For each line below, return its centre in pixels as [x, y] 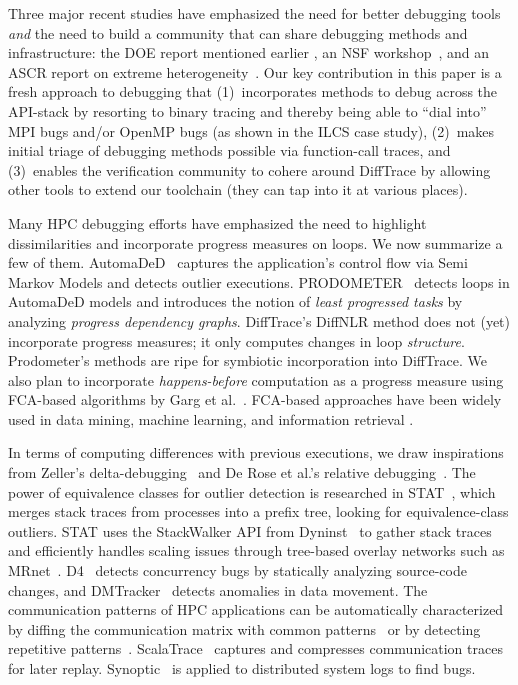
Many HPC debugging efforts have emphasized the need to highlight [217, 222]
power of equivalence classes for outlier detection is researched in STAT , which [252, 491]
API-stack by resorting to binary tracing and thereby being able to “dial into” [247, 110]
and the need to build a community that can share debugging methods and [238, 32]
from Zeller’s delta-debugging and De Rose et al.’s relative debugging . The [242, 472]
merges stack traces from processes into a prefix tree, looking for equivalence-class [258, 511]
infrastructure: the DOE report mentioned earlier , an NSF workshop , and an [249, 52]
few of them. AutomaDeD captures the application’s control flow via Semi [238, 262]
